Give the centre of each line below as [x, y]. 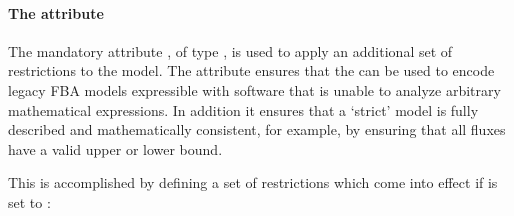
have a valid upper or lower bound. [115, 148]
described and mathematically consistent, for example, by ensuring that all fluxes [257, 129]
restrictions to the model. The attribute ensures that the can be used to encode [251, 70]
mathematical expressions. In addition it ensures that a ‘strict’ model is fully [243, 109]
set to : [29, 201]
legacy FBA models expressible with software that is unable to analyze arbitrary [254, 89]
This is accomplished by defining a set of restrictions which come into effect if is [253, 182]
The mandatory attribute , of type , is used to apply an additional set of [230, 50]
